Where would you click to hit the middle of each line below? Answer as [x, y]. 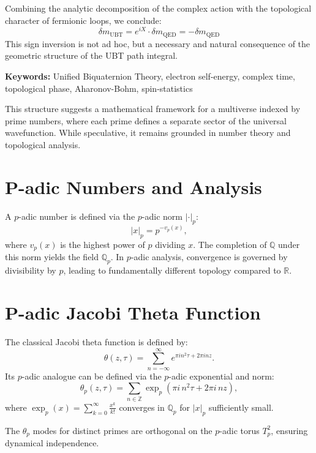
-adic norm [162, 216]
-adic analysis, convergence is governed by [209, 257]
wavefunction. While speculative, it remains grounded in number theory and [148, 133]
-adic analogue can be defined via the [92, 376]
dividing [170, 245]
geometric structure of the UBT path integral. [91, 55]
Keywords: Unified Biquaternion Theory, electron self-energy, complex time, [150, 76]
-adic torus [239, 430]
